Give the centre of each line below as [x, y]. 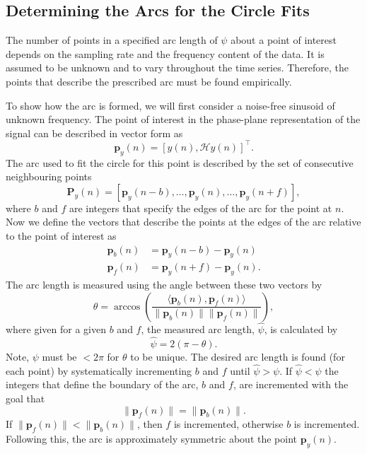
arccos [127, 307]
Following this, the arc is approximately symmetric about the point [152, 439]
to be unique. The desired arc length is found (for [238, 356]
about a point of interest [284, 40]
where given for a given [56, 329]
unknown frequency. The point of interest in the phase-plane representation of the [183, 119]
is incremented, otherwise [228, 424]
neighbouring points [49, 176]
